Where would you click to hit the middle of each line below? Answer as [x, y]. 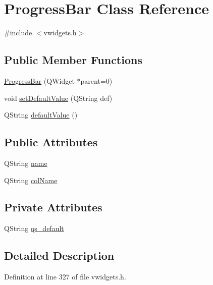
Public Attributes [51, 142]
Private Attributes [53, 207]
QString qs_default [34, 228]
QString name [26, 163]
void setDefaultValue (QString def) [58, 98]
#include [18, 33]
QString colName [31, 180]
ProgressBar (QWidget [39, 80]
